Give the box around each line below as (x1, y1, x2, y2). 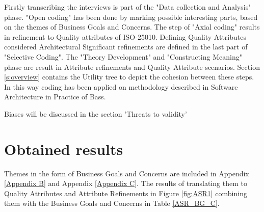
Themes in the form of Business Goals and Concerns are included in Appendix (4, 168, 249, 178)
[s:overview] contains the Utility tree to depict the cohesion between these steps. (4, 71, 254, 82)
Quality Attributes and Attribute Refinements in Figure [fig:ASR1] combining (4, 188, 247, 198)
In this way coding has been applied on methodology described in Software (4, 81, 238, 92)
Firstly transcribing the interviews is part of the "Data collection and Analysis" (4, 2, 251, 12)
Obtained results (4, 138, 123, 159)
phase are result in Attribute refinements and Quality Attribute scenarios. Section (4, 61, 260, 72)
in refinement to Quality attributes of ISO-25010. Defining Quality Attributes (4, 31, 246, 42)
